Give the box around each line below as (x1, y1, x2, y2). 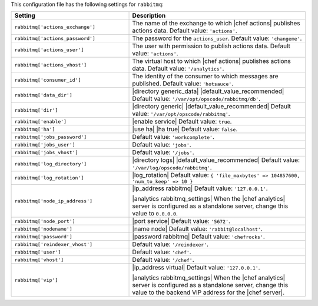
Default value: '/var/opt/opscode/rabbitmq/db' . (132, 95, 261, 103)
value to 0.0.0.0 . (132, 209, 178, 218)
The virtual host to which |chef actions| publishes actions (132, 57, 291, 65)
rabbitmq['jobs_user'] (14, 141, 76, 148)
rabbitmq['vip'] (14, 277, 58, 283)
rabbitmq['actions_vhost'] (14, 62, 87, 68)
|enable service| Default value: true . (132, 118, 232, 126)
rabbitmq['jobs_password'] (14, 134, 87, 140)
